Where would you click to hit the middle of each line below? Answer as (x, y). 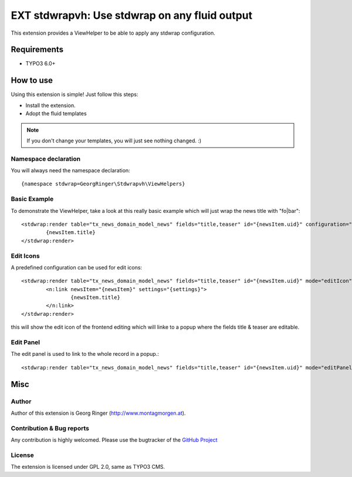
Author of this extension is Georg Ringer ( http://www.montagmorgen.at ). (98, 413)
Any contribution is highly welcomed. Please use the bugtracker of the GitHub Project (114, 440)
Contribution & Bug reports (50, 428)
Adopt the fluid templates (56, 114)
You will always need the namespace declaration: (70, 171)
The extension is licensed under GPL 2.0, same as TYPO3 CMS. (88, 467)
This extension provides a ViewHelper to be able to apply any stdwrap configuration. (113, 33)
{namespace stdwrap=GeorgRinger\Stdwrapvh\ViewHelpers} (103, 184)
